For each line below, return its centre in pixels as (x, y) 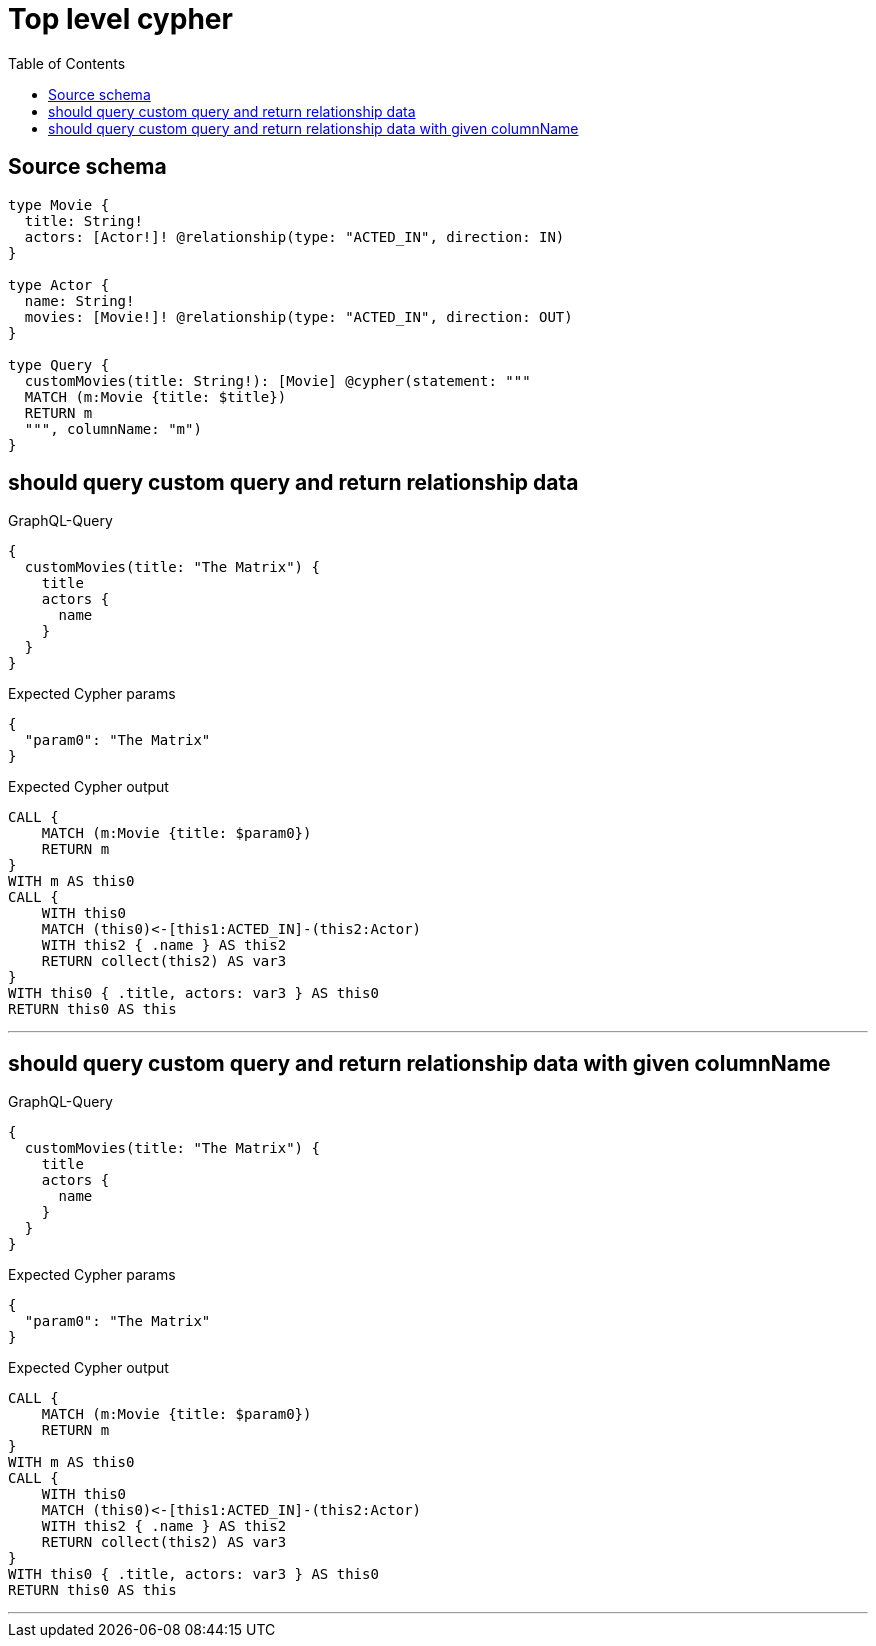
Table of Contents (67, 63)
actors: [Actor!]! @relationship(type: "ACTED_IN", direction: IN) (294, 236)
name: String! (79, 300)
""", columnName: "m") (113, 428)
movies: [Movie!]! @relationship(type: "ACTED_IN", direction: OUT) (298, 316)
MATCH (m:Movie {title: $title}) (155, 396)
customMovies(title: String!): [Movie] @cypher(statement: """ (277, 380)
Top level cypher (120, 19)
